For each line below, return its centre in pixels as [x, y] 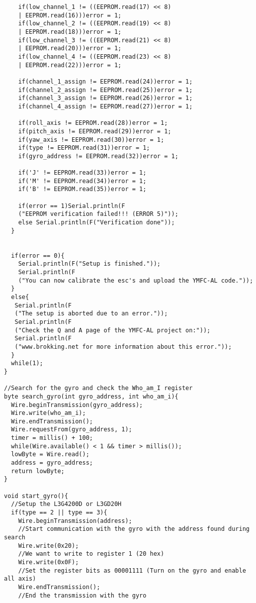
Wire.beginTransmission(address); [75, 521]
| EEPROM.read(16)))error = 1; [70, 15]
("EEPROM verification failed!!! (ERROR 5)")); [98, 214]
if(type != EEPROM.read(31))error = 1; [84, 148]
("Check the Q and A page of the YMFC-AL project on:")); [113, 330]
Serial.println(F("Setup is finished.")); [89, 264]
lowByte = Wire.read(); [50, 454]
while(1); [27, 363]
